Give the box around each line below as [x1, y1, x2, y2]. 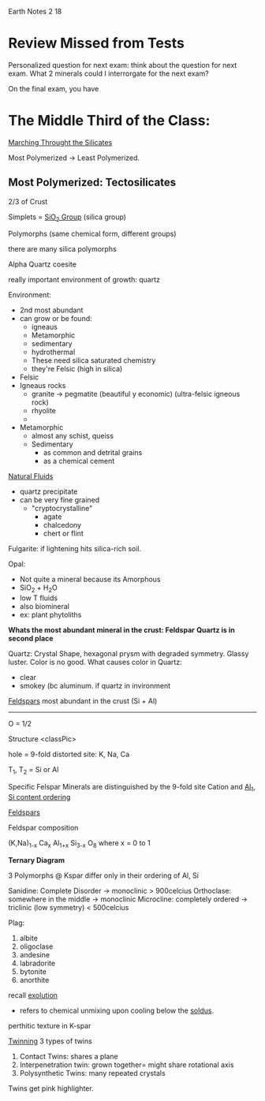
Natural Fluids [8, 472, 54, 481]
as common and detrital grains [43, 448, 143, 457]
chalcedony [43, 521, 81, 530]
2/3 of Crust [8, 196, 48, 206]
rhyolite [31, 406, 57, 416]
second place [8, 634, 54, 644]
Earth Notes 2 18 [8, 7, 62, 16]
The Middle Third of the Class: [8, 112, 211, 129]
